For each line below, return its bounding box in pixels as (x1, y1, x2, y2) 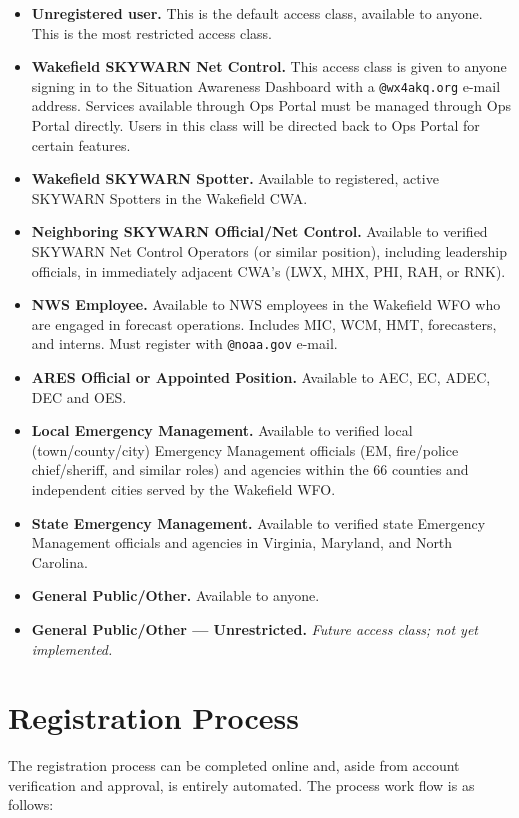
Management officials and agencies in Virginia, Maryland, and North (31, 532, 453, 553)
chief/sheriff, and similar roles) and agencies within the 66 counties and (31, 459, 469, 480)
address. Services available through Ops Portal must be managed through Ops (31, 95, 512, 116)
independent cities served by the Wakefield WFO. (31, 479, 336, 499)
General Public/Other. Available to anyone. (31, 585, 320, 606)
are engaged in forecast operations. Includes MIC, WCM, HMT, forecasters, (31, 313, 497, 334)
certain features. (31, 134, 131, 155)
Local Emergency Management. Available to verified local (31, 420, 413, 441)
